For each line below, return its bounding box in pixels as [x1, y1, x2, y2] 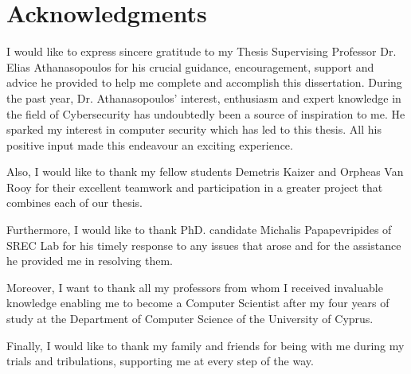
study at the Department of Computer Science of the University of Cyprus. [6, 310, 374, 327]
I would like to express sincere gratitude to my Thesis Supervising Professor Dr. [6, 43, 397, 60]
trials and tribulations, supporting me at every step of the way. [6, 353, 314, 369]
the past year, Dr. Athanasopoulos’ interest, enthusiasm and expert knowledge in [6, 89, 401, 106]
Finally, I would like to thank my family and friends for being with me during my [6, 337, 405, 353]
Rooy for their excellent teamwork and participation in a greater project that [6, 178, 383, 195]
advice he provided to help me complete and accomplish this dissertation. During [6, 74, 402, 91]
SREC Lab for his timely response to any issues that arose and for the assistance [6, 236, 401, 253]
